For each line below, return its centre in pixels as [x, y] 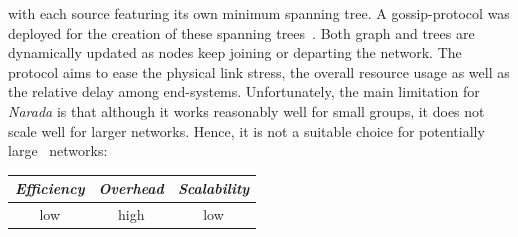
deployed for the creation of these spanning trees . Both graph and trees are [241, 32]
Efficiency [50, 188]
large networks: [58, 150]
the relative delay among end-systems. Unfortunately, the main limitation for [244, 91]
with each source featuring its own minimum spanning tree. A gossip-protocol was [259, 13]
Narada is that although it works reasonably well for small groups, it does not [246, 110]
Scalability [213, 188]
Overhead [131, 188]
